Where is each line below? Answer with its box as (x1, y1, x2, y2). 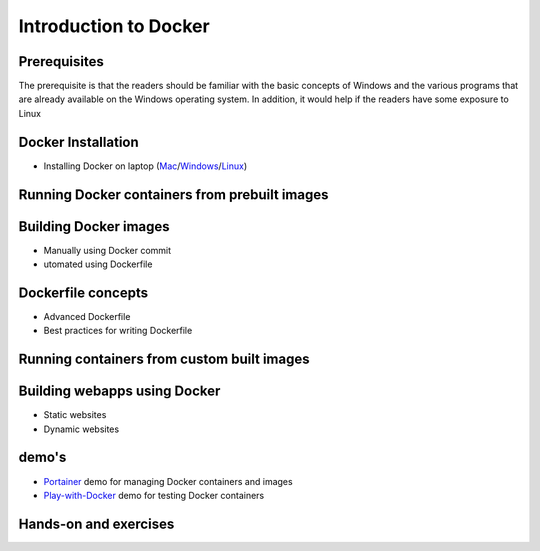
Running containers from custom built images (18, 351, 310, 368)
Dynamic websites (43, 423, 120, 435)
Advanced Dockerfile (43, 310, 131, 322)
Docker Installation (18, 133, 139, 150)
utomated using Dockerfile (43, 258, 153, 270)
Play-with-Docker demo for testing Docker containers (43, 489, 265, 501)
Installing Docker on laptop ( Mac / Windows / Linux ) (43, 160, 248, 172)
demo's (18, 449, 67, 466)
